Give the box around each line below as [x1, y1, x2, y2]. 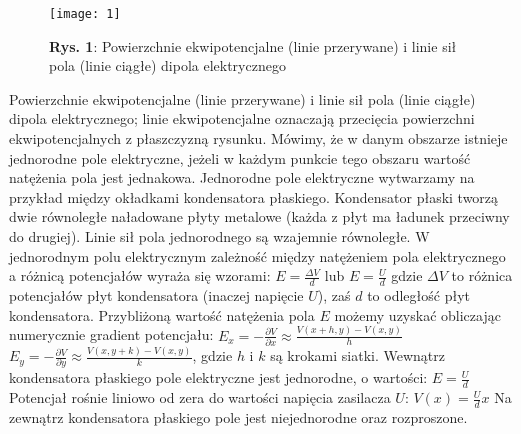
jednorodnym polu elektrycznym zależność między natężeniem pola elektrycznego [9, 245, 506, 266]
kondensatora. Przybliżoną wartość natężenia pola [9, 304, 315, 325]
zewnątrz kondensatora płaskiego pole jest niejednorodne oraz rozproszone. [9, 407, 468, 428]
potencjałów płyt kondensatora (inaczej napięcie [9, 285, 304, 306]
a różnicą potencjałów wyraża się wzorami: [9, 265, 271, 286]
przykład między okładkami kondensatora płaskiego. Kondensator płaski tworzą [9, 186, 499, 207]
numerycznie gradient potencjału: [9, 324, 214, 345]
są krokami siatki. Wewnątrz [270, 345, 445, 366]
